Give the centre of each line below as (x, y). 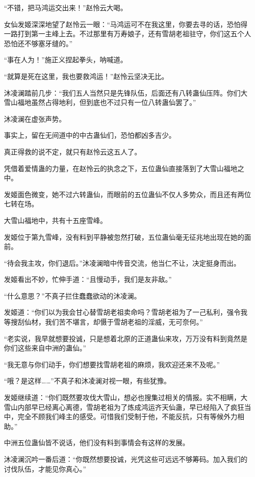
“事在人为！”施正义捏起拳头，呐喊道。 (66, 60)
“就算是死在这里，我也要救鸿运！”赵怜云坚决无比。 (86, 76)
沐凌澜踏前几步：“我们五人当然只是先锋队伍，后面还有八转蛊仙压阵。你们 (122, 92)
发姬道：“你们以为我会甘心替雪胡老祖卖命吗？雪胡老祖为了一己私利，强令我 (126, 312)
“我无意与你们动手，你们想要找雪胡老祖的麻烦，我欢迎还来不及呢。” (112, 364)
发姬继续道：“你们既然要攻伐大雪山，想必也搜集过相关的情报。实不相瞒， (122, 397)
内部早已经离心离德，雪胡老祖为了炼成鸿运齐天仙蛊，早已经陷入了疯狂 (131, 407)
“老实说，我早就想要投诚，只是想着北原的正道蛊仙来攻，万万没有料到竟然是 (126, 338)
